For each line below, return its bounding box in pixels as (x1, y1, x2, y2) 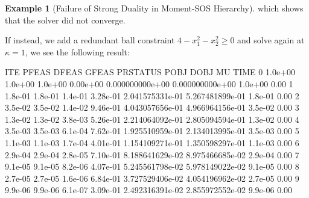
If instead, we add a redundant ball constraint (5, 34, 175, 46)
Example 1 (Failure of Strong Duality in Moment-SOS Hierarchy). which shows (5, 2, 304, 14)
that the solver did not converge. (5, 13, 126, 26)
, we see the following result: (25, 45, 130, 58)
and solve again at (237, 34, 305, 46)
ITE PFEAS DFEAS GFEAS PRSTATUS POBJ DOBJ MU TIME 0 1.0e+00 (5, 66, 295, 78)
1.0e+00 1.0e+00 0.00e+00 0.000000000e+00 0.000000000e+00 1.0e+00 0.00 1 (5, 77, 293, 90)
